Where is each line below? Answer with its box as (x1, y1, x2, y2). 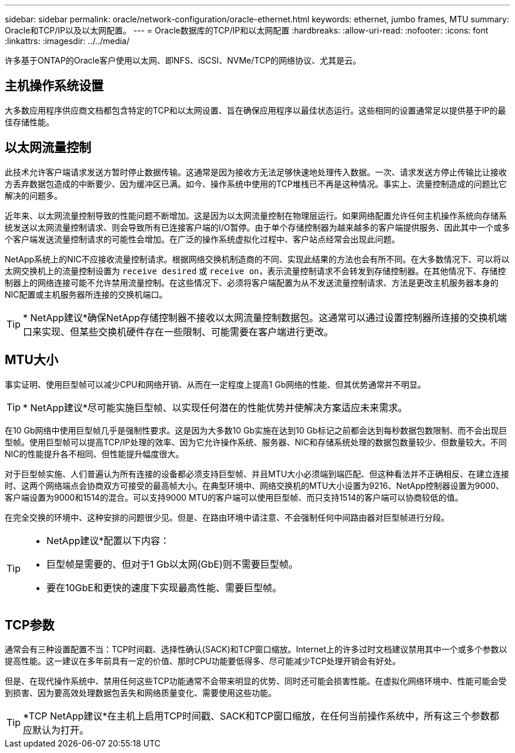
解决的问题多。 (5, 190, 62, 201)
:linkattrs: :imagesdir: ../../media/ (5, 36, 130, 46)
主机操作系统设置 (5, 78, 103, 94)
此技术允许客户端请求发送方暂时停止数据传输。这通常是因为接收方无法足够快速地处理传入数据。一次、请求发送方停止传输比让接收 (5, 166, 507, 177)
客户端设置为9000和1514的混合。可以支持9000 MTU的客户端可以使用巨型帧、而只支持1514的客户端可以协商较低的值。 (5, 492, 463, 502)
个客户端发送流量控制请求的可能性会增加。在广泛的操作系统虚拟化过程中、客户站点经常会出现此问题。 (5, 234, 400, 244)
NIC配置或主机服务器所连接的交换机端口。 (5, 289, 168, 299)
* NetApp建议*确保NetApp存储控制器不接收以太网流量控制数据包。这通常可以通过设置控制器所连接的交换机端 (23, 311, 507, 324)
